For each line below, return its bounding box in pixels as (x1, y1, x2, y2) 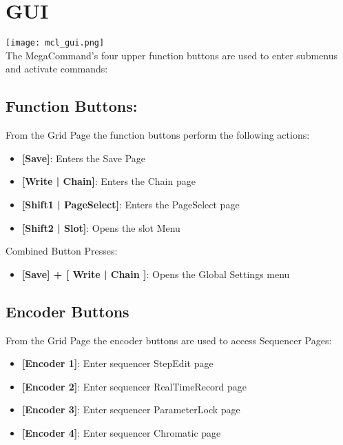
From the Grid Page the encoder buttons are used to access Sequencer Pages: (6, 333, 332, 347)
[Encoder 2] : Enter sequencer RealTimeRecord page (21, 379, 247, 393)
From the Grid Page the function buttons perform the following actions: (6, 128, 310, 142)
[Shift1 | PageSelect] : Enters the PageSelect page (21, 197, 240, 211)
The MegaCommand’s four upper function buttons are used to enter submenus (6, 48, 338, 62)
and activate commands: (6, 61, 108, 76)
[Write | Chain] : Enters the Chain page (21, 174, 196, 188)
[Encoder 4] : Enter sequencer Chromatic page (21, 425, 221, 439)
